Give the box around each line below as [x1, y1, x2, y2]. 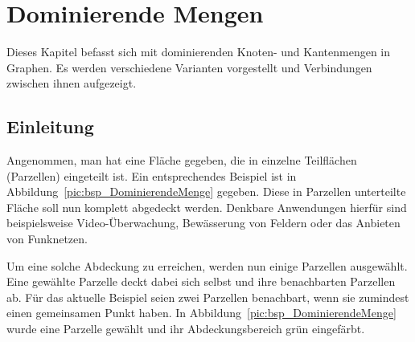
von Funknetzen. [6, 230, 88, 247]
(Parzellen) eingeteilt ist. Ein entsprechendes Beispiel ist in [6, 167, 297, 184]
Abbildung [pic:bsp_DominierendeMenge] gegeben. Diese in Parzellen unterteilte [6, 183, 406, 200]
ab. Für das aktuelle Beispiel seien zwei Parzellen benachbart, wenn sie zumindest [6, 288, 409, 305]
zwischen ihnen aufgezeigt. [6, 75, 137, 92]
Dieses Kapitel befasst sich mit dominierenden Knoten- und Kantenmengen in [6, 43, 391, 60]
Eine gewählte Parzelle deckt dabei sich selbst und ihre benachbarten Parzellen [6, 273, 396, 290]
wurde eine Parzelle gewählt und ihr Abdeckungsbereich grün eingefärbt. [6, 320, 365, 337]
